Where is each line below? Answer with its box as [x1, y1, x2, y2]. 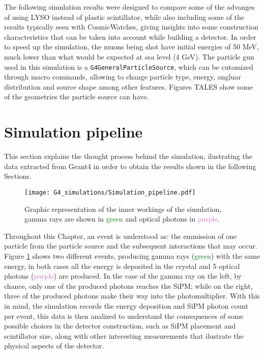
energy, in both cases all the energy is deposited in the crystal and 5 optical [4, 260, 240, 271]
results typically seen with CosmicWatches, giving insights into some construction [4, 21, 258, 32]
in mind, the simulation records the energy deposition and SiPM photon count [4, 300, 249, 311]
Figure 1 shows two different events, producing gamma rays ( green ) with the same [4, 250, 260, 261]
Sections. [4, 171, 32, 181]
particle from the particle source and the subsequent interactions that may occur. [4, 240, 257, 251]
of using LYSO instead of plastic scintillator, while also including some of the [4, 11, 245, 22]
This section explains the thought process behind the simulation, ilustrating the [4, 151, 252, 161]
